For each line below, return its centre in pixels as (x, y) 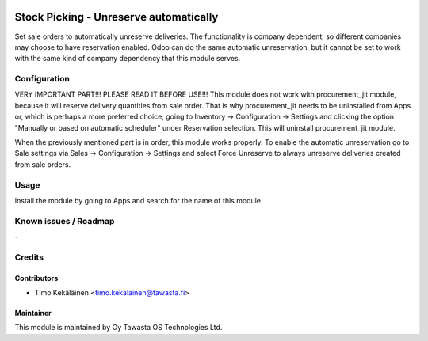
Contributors (36, 278)
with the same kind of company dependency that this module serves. (128, 59)
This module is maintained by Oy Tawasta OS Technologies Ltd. (118, 328)
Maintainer (33, 313)
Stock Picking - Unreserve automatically (117, 17)
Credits (29, 257)
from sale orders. (43, 164)
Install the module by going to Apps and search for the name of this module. (139, 200)
